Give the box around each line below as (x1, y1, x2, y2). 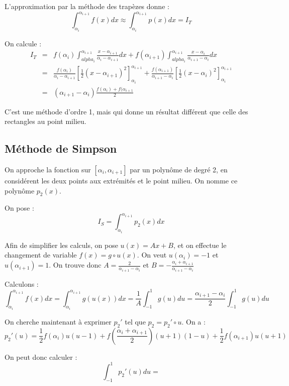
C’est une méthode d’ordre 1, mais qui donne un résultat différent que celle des (5, 106, 248, 116)
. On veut (137, 249, 167, 260)
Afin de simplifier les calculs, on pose (5, 239, 118, 250)
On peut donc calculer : (5, 351, 77, 362)
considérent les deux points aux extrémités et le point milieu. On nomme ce (5, 175, 238, 185)
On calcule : (5, 38, 42, 48)
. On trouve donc (49, 260, 102, 270)
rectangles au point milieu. (5, 116, 86, 126)
